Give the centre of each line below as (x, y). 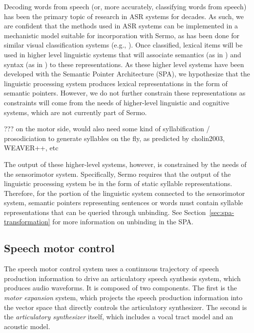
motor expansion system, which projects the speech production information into (123, 297)
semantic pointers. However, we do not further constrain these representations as (125, 93)
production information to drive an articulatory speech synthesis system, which (122, 278)
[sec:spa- (222, 212)
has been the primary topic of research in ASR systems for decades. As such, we (124, 16)
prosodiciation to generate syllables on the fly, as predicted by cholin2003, (114, 138)
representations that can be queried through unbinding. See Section (105, 212)
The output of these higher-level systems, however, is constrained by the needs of (125, 164)
